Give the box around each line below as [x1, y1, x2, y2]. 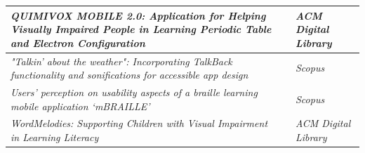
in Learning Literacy [11, 130, 99, 144]
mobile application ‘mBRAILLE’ [11, 98, 150, 113]
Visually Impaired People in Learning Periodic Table [11, 22, 272, 36]
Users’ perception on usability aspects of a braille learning [11, 84, 258, 99]
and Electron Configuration [11, 35, 145, 50]
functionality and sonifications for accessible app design [11, 67, 248, 82]
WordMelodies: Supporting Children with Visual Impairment [11, 116, 268, 131]
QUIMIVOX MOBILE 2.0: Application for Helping [11, 8, 266, 22]
